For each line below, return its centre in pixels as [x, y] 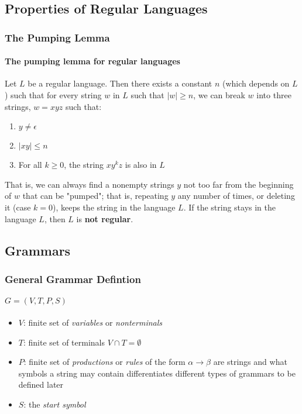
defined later [41, 384]
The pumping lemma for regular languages [92, 61]
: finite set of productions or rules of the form [104, 362]
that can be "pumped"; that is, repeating [95, 196]
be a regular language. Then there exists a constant [120, 83]
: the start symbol [55, 404]
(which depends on [256, 83]
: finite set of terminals [64, 342]
